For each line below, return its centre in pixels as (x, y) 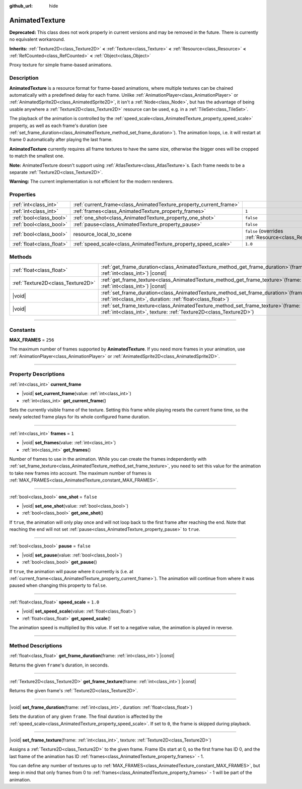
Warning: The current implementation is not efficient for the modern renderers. (91, 181)
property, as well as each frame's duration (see (58, 126)
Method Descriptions (36, 645)
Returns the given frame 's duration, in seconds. (59, 665)
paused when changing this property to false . (58, 585)
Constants (22, 330)
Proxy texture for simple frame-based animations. (61, 65)
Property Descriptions (37, 374)
